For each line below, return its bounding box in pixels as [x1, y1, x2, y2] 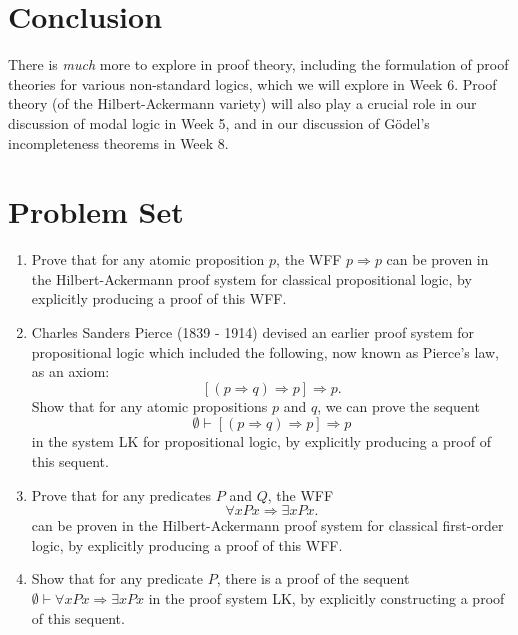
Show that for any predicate [31, 568, 204, 589]
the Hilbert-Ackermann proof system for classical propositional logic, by [31, 268, 472, 289]
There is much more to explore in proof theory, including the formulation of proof [8, 54, 509, 75]
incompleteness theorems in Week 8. [8, 132, 229, 153]
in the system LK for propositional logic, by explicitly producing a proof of [31, 431, 491, 452]
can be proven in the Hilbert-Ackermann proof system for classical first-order [31, 515, 504, 536]
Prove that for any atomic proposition [31, 249, 265, 270]
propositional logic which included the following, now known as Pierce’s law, [31, 341, 499, 362]
